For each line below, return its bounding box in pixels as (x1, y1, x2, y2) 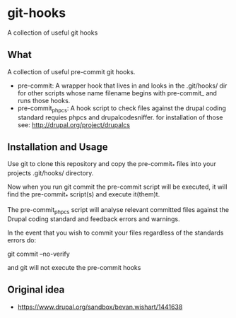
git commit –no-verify (7, 249, 71, 258)
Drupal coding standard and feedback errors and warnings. (7, 214, 180, 223)
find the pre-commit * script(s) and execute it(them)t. (7, 190, 160, 200)
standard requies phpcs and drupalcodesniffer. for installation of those (17, 113, 223, 122)
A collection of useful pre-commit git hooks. (7, 67, 136, 76)
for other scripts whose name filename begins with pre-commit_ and (17, 88, 218, 97)
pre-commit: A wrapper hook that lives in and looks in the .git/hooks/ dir (17, 81, 228, 90)
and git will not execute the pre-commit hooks (7, 263, 141, 271)
